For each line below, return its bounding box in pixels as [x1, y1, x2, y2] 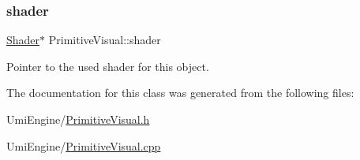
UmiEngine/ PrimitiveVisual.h [6, 111, 150, 127]
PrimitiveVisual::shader [48, 32, 161, 48]
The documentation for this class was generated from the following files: [6, 84, 354, 101]
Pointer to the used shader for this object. [6, 58, 209, 74]
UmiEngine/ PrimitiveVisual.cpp [6, 137, 161, 154]
